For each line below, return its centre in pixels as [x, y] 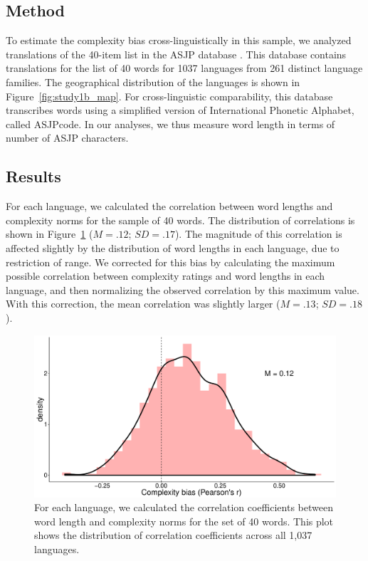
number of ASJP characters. [67, 138]
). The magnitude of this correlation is [258, 234]
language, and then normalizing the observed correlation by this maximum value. [183, 289]
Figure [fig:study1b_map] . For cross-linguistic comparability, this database [169, 96]
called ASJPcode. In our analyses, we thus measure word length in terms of [170, 124]
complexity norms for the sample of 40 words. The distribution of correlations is [180, 220]
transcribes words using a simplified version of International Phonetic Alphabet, [180, 110]
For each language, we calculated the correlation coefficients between [184, 507]
